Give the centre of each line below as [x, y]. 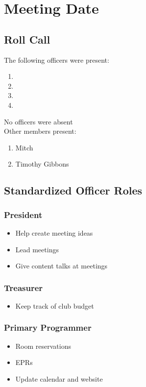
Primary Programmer [48, 327]
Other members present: [40, 131]
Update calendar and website [59, 378]
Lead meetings [37, 249]
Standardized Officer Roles [73, 190]
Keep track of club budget [55, 305]
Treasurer [24, 287]
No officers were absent [38, 121]
